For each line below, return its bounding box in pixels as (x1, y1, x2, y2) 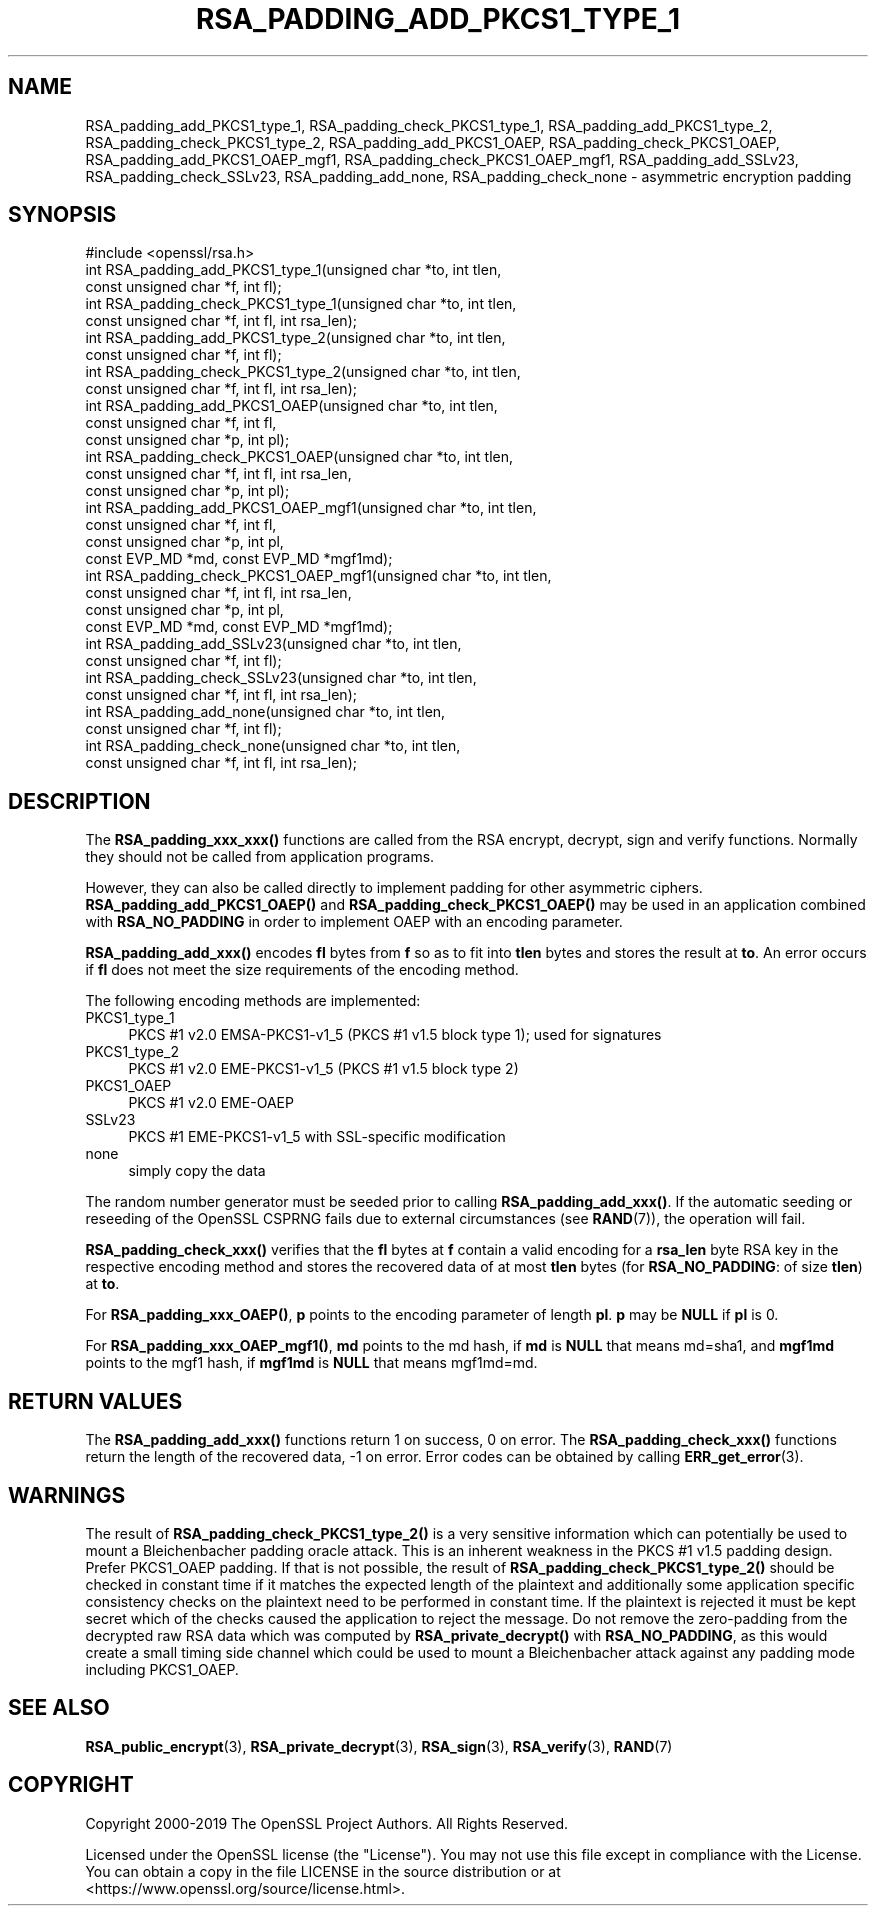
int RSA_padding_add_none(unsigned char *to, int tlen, (85, 703, 446, 721)
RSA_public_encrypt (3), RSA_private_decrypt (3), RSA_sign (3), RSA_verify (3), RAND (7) (85, 1737, 673, 1755)
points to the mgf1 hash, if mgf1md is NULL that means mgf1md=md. (85, 1354, 538, 1372)
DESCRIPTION (8, 788, 151, 814)
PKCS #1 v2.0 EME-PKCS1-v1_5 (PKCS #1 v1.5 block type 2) (128, 1060, 519, 1078)
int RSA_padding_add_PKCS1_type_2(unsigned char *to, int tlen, (85, 329, 506, 347)
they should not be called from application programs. (85, 848, 435, 866)
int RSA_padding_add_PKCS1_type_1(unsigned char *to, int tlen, (85, 261, 502, 279)
